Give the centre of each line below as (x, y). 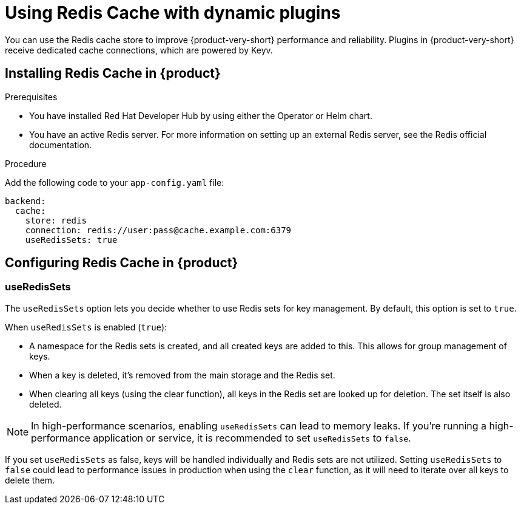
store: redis (56, 220)
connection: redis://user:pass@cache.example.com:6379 (158, 230)
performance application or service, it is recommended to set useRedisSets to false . (221, 438)
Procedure (26, 163)
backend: (25, 201)
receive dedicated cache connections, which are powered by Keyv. (139, 50)
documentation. (61, 145)
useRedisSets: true (71, 240)
